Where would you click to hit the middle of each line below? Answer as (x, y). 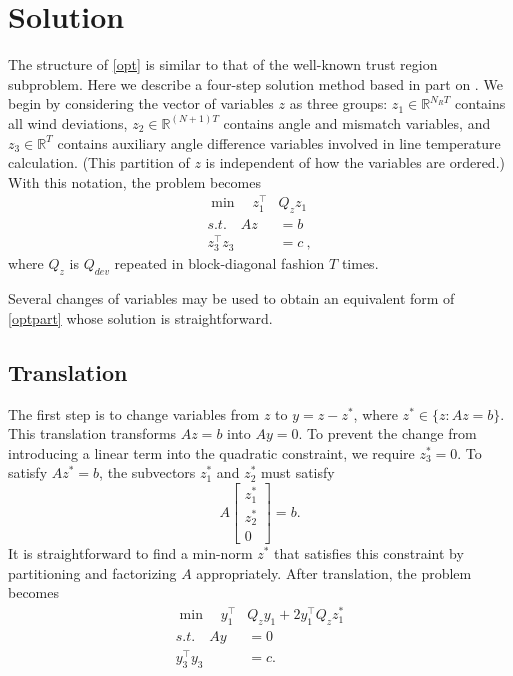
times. (360, 263)
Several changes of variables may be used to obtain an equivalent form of (231, 298)
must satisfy (297, 472)
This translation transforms (92, 433)
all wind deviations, (68, 122)
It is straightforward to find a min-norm (130, 553)
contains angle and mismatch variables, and (357, 122)
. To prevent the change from (387, 433)
